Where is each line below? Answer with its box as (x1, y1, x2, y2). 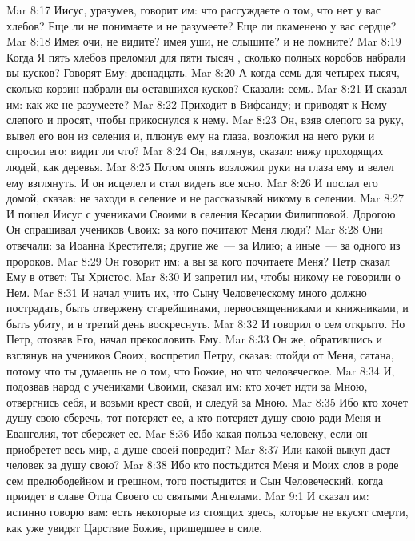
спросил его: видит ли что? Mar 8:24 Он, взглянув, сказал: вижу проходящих (6, 142, 384, 159)
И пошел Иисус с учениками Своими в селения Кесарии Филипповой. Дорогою (6, 205, 396, 222)
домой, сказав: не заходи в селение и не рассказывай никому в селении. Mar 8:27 (6, 190, 405, 206)
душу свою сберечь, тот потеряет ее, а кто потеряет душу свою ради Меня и (6, 409, 381, 426)
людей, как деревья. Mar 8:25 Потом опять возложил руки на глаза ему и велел (6, 158, 394, 174)
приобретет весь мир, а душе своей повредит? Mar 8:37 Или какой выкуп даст (6, 440, 391, 457)
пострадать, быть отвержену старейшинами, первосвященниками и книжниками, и (6, 299, 409, 316)
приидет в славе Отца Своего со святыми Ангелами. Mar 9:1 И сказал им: (6, 487, 369, 504)
